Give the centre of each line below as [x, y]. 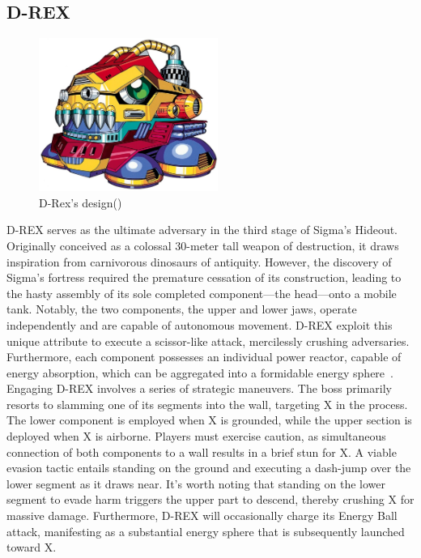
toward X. [32, 547]
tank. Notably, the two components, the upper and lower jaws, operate [182, 309]
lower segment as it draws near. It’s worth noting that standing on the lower [196, 483]
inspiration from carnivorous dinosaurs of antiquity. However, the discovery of [199, 261]
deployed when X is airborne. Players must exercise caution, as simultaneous [196, 436]
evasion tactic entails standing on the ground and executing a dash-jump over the [209, 468]
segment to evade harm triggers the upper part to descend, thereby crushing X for [210, 499]
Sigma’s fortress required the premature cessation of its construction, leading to [204, 277]
